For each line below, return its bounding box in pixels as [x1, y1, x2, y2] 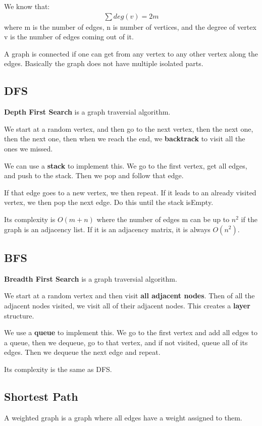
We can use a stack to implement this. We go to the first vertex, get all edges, [4, 160, 247, 171]
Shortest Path [4, 388, 78, 404]
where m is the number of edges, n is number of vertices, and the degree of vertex [4, 21, 256, 32]
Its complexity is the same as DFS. [4, 363, 112, 374]
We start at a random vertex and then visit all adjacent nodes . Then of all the [4, 290, 255, 301]
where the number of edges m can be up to [96, 214, 230, 224]
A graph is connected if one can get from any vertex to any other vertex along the [4, 48, 258, 59]
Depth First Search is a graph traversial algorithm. [4, 107, 171, 117]
